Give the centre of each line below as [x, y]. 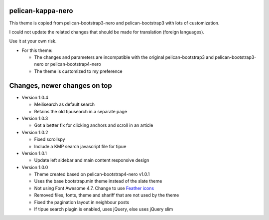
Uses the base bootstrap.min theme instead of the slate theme [98, 181]
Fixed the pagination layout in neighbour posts [82, 202]
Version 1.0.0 [35, 167]
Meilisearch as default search [64, 104]
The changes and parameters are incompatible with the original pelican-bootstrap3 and [124, 57]
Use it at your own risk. [33, 41]
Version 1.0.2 [35, 132]
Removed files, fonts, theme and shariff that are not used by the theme [107, 195]
